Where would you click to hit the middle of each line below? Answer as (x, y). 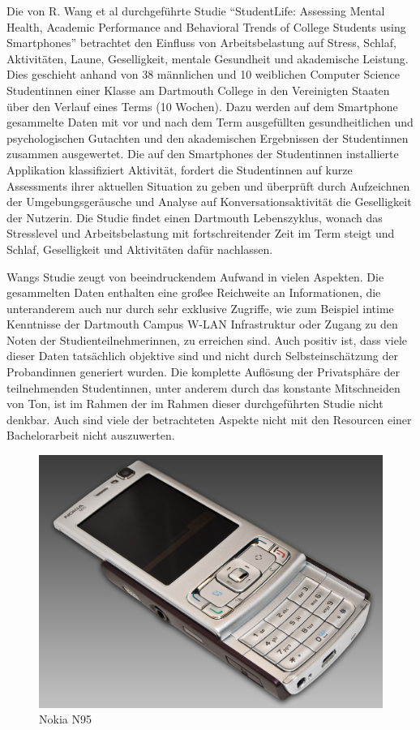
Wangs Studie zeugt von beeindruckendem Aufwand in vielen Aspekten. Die (195, 276)
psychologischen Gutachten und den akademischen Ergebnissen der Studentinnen (208, 137)
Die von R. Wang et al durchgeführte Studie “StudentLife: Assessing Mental (196, 11)
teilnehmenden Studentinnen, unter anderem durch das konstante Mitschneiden (204, 387)
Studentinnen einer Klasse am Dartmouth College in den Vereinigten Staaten (198, 90)
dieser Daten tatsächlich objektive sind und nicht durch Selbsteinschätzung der (202, 356)
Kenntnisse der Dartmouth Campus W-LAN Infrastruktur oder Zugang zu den (202, 324)
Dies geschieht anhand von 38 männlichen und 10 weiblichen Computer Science (203, 74)
